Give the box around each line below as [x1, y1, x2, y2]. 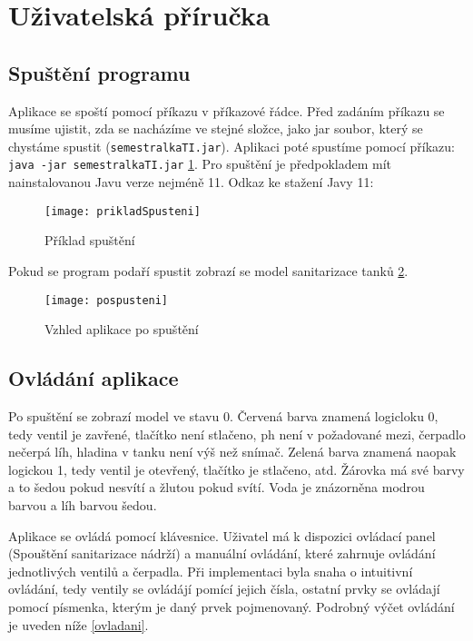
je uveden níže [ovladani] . [8, 615, 149, 634]
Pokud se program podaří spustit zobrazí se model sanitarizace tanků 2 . [8, 261, 409, 280]
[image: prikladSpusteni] [44, 204, 201, 218]
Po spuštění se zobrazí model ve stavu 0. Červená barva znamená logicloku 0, [8, 406, 439, 425]
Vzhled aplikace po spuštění [44, 320, 199, 339]
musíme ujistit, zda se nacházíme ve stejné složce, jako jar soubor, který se [8, 119, 423, 138]
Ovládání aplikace [8, 364, 179, 392]
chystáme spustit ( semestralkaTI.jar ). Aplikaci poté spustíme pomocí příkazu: [8, 136, 455, 155]
